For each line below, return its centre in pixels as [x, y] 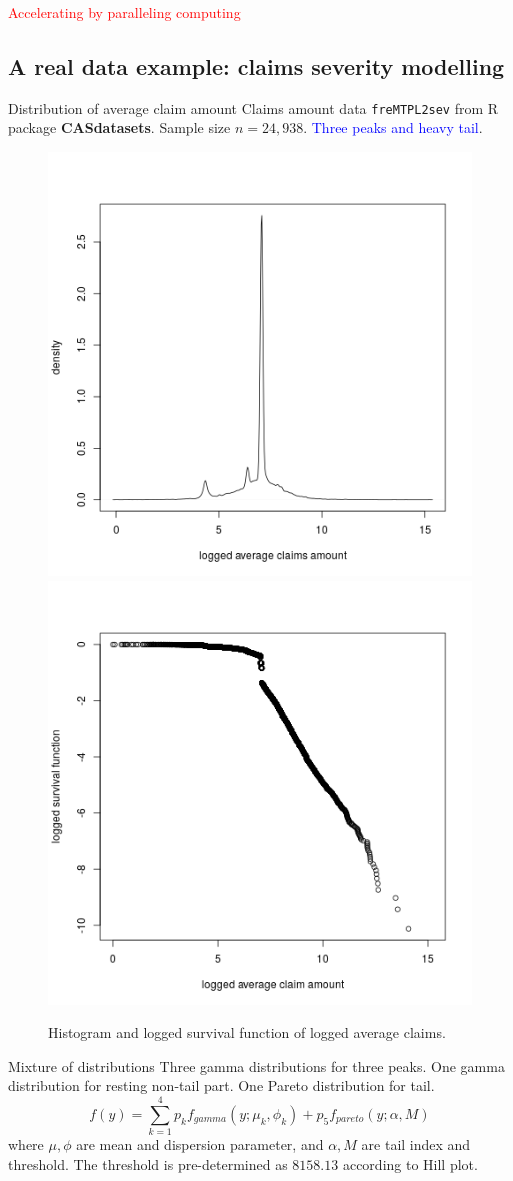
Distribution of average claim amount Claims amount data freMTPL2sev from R [253, 107]
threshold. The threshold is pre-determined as [148, 1163]
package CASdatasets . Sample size [119, 127]
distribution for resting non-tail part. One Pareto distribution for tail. [221, 1085]
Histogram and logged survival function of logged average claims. [247, 1032]
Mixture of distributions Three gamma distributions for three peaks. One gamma [256, 1065]
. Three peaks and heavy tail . [393, 127]
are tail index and [416, 1144]
